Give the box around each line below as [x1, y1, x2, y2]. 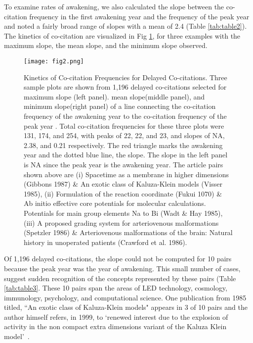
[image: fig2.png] [24, 57, 84, 65]
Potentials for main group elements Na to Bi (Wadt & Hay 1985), [24, 207, 223, 218]
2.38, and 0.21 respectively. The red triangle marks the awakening [24, 140, 223, 150]
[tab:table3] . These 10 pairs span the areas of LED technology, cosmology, [4, 283, 227, 293]
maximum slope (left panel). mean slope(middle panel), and [24, 91, 205, 101]
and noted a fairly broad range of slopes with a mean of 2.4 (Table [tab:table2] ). [4, 21, 247, 31]
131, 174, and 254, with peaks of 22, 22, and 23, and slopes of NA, [24, 130, 225, 141]
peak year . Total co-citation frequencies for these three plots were [24, 120, 224, 131]
